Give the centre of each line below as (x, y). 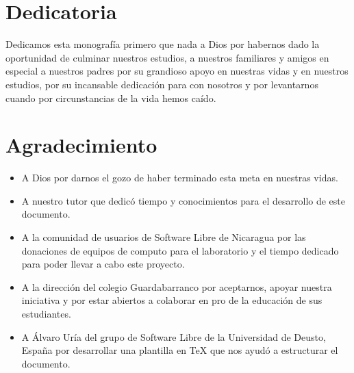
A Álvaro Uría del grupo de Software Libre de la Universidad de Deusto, (174, 336)
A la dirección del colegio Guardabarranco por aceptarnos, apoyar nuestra (177, 286)
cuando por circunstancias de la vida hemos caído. (111, 98)
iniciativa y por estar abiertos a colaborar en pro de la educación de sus (172, 300)
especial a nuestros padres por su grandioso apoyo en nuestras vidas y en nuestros (177, 71)
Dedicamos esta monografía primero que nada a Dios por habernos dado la (163, 44)
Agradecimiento (81, 145)
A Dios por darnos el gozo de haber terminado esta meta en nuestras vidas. (180, 178)
